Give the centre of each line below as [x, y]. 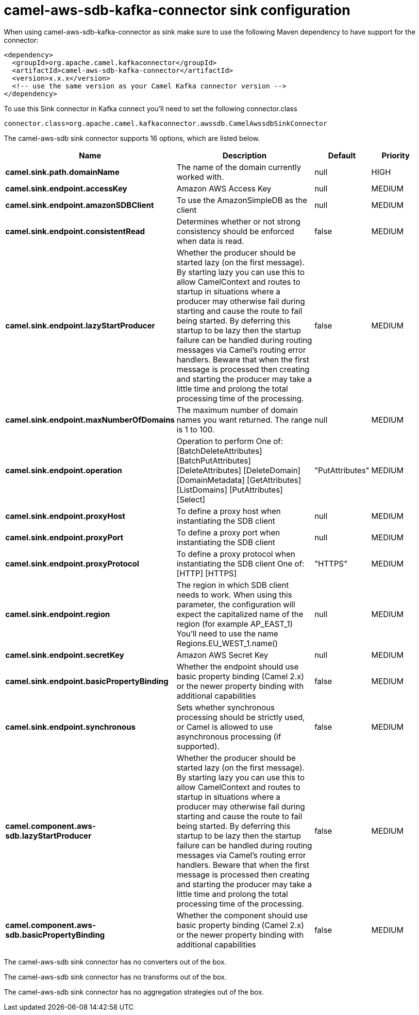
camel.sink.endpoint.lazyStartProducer [80, 325]
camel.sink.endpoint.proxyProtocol [72, 563]
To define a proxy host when [229, 511]
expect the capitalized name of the [240, 614]
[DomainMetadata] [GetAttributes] [239, 480]
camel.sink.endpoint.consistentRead [75, 231]
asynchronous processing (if [229, 736]
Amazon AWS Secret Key [222, 655]
